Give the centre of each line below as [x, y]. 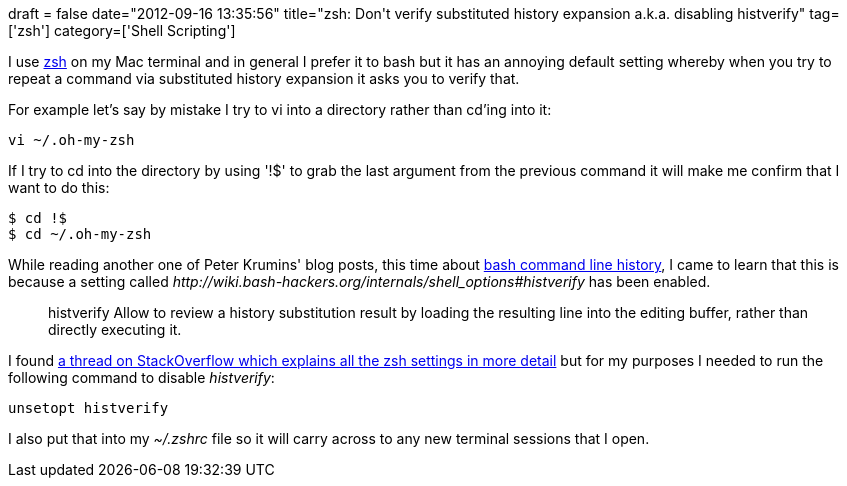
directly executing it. [115, 329]
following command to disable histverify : [141, 377]
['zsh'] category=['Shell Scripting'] [122, 30]
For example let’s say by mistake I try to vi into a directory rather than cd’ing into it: [280, 109]
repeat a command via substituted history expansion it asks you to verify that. [264, 78]
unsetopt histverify [88, 408]
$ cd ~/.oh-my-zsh [80, 234]
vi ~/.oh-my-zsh [71, 140]
